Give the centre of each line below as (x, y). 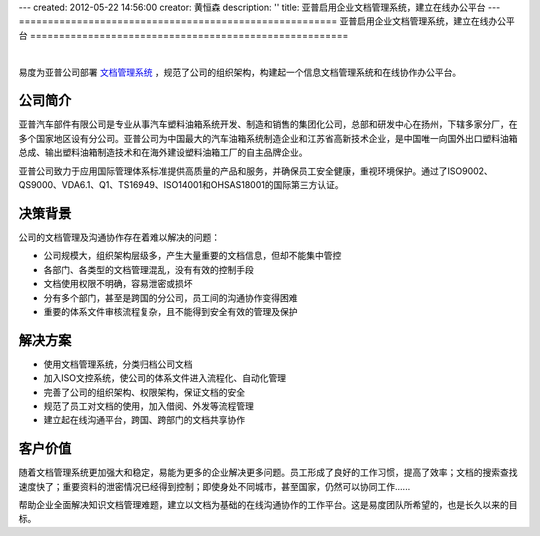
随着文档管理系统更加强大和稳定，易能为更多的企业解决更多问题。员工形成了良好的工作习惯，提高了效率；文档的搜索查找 (268, 472)
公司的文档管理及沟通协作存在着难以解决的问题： (119, 237)
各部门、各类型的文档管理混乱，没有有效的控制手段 (148, 269)
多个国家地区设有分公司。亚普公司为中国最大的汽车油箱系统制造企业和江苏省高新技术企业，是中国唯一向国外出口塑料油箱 (268, 138)
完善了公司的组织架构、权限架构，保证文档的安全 (144, 392)
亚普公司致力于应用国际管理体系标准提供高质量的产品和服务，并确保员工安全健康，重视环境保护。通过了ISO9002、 (256, 171)
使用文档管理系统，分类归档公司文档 (118, 364)
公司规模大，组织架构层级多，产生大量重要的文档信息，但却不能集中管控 (192, 256)
